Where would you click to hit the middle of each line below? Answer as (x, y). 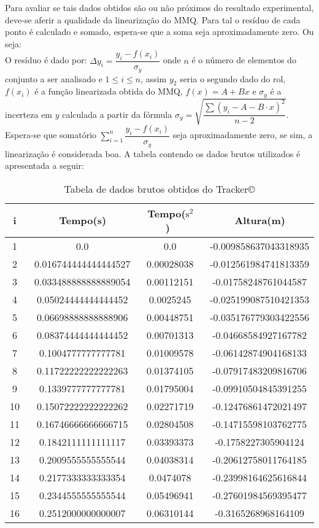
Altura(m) (260, 220)
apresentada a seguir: (44, 165)
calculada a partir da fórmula (117, 114)
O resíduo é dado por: (46, 60)
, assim (154, 78)
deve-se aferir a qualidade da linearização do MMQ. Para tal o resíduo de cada (153, 19)
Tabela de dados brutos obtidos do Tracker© (159, 188)
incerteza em (29, 114)
